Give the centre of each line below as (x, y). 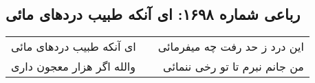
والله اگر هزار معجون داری (74, 67)
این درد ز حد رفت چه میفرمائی (231, 47)
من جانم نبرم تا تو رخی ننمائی (233, 67)
